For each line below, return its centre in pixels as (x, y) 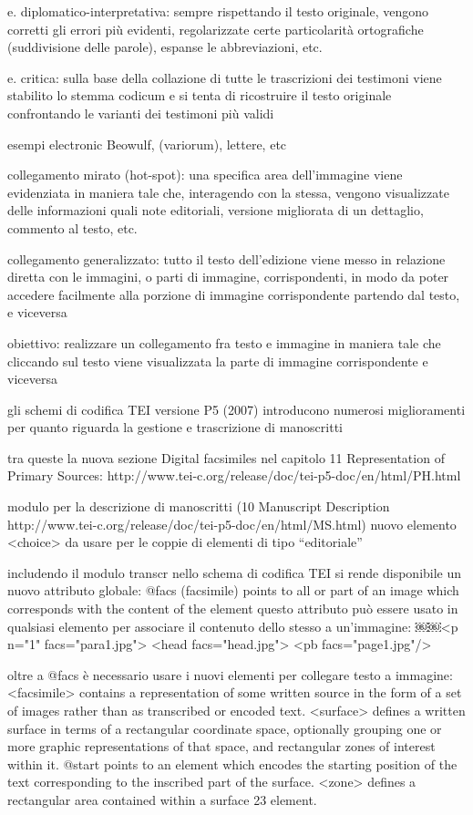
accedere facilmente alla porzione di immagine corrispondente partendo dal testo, (234, 294)
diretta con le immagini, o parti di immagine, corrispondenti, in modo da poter (228, 277)
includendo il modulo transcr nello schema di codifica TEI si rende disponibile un (235, 572)
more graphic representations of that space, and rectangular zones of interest (221, 746)
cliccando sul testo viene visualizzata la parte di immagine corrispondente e (218, 361)
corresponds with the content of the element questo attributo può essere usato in (233, 609)
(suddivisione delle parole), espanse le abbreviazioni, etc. (165, 47)
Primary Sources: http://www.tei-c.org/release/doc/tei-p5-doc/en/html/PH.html (234, 475)
